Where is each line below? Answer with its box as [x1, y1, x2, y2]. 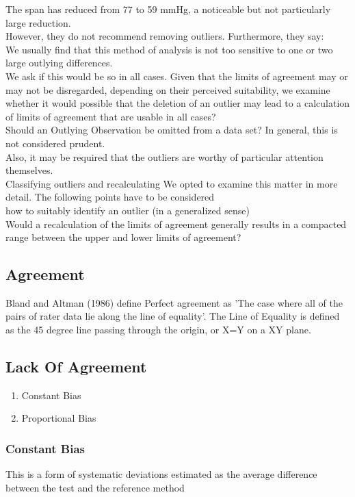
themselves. [5, 163, 53, 177]
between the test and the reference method [5, 480, 185, 494]
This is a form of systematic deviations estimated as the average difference [5, 467, 317, 481]
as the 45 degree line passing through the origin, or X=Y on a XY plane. [5, 322, 311, 337]
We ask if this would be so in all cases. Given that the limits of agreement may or [5, 68, 348, 83]
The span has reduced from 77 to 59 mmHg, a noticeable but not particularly [5, 2, 331, 16]
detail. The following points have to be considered [5, 190, 215, 204]
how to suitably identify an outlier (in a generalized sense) [5, 203, 250, 217]
